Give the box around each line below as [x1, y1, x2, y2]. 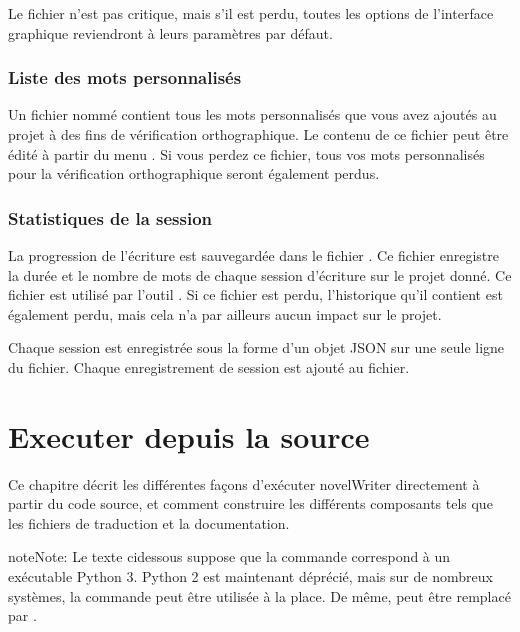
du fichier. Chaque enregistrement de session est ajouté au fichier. [8, 356, 410, 377]
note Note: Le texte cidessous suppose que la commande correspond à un [8, 546, 451, 567]
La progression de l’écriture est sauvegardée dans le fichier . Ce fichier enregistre [8, 245, 499, 265]
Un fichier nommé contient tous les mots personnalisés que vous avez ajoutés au [8, 104, 497, 125]
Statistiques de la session [8, 205, 213, 230]
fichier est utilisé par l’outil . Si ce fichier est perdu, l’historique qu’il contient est [8, 284, 503, 305]
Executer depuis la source [8, 415, 370, 456]
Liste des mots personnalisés [8, 65, 242, 90]
